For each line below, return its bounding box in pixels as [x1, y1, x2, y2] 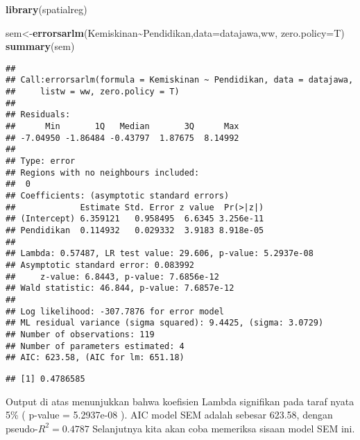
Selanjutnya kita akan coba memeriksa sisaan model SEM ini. [92, 421, 355, 435]
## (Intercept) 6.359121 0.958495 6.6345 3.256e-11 [6, 214, 264, 224]
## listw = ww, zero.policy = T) [6, 87, 180, 97]
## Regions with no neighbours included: [6, 167, 200, 178]
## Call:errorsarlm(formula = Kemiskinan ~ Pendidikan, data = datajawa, [6, 75, 354, 85]
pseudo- [6, 421, 38, 435]
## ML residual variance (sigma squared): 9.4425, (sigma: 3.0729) [6, 318, 324, 328]
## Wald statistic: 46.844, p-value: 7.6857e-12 [6, 283, 234, 294]
